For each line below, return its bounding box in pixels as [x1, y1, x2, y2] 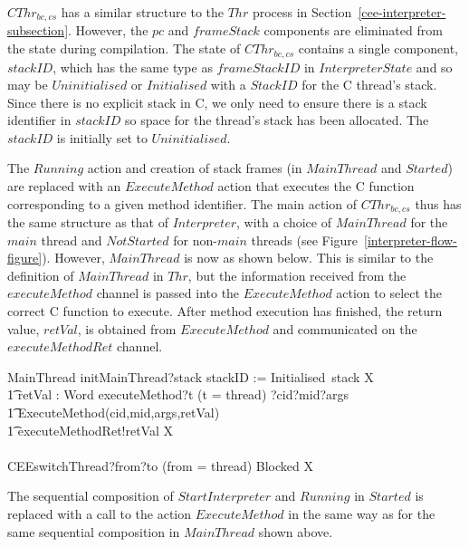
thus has [415, 194, 462, 213]
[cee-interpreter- [358, 3, 446, 21]
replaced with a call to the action [7, 504, 192, 523]
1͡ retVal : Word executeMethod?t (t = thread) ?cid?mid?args [7, 385, 349, 404]
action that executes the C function [217, 177, 415, 196]
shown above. [258, 522, 333, 541]
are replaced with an [7, 177, 121, 196]
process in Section [252, 3, 352, 21]
